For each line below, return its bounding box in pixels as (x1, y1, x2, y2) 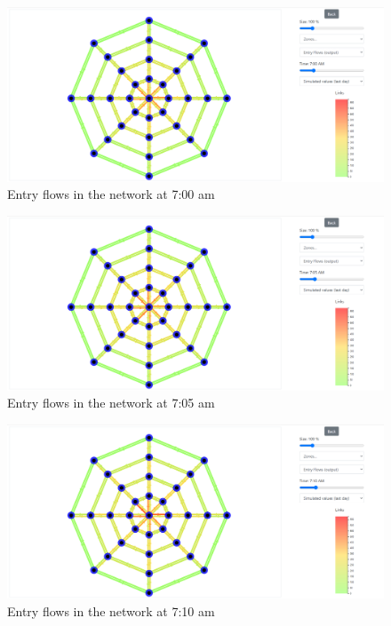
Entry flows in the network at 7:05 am (7, 393, 215, 412)
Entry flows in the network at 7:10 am (7, 601, 215, 620)
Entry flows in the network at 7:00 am (7, 185, 215, 203)
